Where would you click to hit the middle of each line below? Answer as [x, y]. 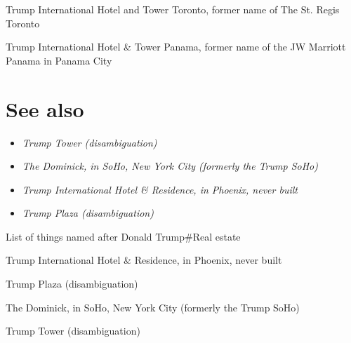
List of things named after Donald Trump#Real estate [123, 236]
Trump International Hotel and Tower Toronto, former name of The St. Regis [173, 9]
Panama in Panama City [59, 60]
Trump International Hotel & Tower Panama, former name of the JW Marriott [176, 47]
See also [45, 108]
